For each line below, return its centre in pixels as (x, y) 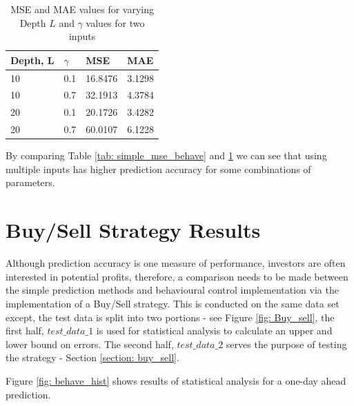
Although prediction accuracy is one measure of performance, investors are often (176, 263)
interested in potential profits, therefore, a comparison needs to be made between (177, 276)
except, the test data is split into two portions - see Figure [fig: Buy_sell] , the (170, 317)
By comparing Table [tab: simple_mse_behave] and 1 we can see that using (166, 155)
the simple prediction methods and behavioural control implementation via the (172, 290)
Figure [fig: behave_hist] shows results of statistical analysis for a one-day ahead (176, 380)
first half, (25, 331)
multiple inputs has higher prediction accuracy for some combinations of (158, 169)
